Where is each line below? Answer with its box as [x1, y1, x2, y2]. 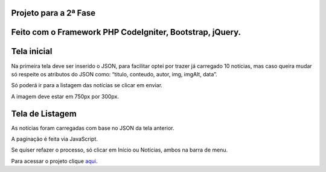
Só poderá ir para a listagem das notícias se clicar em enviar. [11, 82, 163, 89]
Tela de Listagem [11, 108, 77, 118]
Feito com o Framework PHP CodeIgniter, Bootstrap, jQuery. [11, 27, 241, 37]
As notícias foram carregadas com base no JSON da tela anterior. [11, 124, 174, 132]
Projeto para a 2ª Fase [11, 8, 96, 18]
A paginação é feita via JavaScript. [11, 135, 98, 143]
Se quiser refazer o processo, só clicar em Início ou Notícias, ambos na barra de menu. [11, 146, 228, 153]
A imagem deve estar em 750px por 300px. [11, 93, 120, 100]
